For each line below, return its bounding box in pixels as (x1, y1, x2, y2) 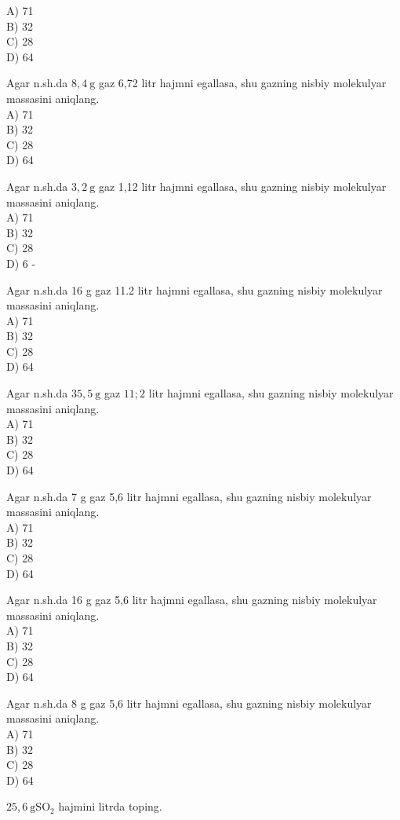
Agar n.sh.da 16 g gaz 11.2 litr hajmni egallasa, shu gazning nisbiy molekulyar (6, 281, 383, 298)
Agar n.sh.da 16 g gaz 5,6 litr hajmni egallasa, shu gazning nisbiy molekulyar (6, 591, 377, 608)
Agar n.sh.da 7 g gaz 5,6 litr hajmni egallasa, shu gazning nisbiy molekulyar (6, 488, 372, 504)
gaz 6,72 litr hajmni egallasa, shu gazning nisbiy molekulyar (98, 75, 387, 91)
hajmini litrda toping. (58, 798, 162, 815)
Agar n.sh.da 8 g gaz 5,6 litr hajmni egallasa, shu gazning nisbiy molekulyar (6, 694, 372, 711)
